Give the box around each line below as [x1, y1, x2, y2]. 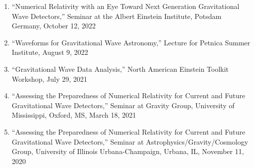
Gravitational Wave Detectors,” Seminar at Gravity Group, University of [11, 100, 235, 110]
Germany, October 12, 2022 [11, 20, 96, 31]
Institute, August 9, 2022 [11, 47, 88, 57]
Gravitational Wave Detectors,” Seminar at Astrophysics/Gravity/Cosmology [11, 136, 249, 147]
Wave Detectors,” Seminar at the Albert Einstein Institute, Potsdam [11, 10, 222, 21]
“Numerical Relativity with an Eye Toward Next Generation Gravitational [11, 1, 240, 11]
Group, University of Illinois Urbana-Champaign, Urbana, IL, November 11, [11, 146, 244, 157]
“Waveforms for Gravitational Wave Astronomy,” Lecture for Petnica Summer [11, 37, 251, 47]
